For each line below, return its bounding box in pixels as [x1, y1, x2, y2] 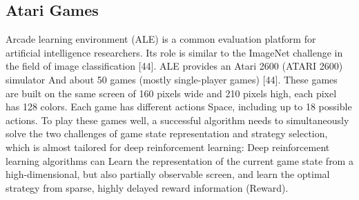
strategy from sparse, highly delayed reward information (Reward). [6, 180, 289, 194]
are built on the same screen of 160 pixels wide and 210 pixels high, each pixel [6, 86, 337, 100]
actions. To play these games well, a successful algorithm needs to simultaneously [6, 112, 349, 127]
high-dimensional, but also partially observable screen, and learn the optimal [6, 167, 330, 181]
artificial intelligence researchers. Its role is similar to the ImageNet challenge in [6, 45, 343, 59]
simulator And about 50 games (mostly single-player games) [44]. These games [6, 72, 338, 86]
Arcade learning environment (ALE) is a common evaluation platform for [6, 32, 316, 46]
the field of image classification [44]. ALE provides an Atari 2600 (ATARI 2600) [6, 59, 343, 73]
